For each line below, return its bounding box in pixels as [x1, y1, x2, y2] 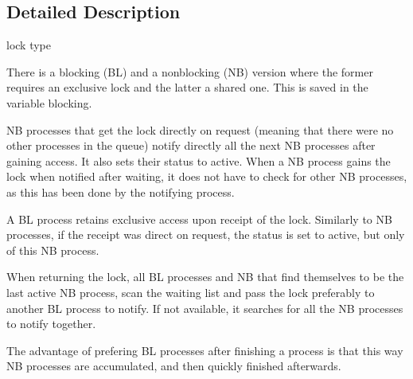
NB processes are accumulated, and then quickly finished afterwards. [6, 358, 341, 374]
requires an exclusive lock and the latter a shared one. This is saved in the [6, 79, 368, 96]
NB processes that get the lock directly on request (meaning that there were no [6, 121, 394, 138]
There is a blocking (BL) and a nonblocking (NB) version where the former [6, 63, 373, 80]
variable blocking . [6, 94, 92, 111]
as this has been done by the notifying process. [6, 183, 235, 200]
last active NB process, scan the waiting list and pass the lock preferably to [6, 283, 375, 300]
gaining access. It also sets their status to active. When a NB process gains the [6, 152, 391, 169]
